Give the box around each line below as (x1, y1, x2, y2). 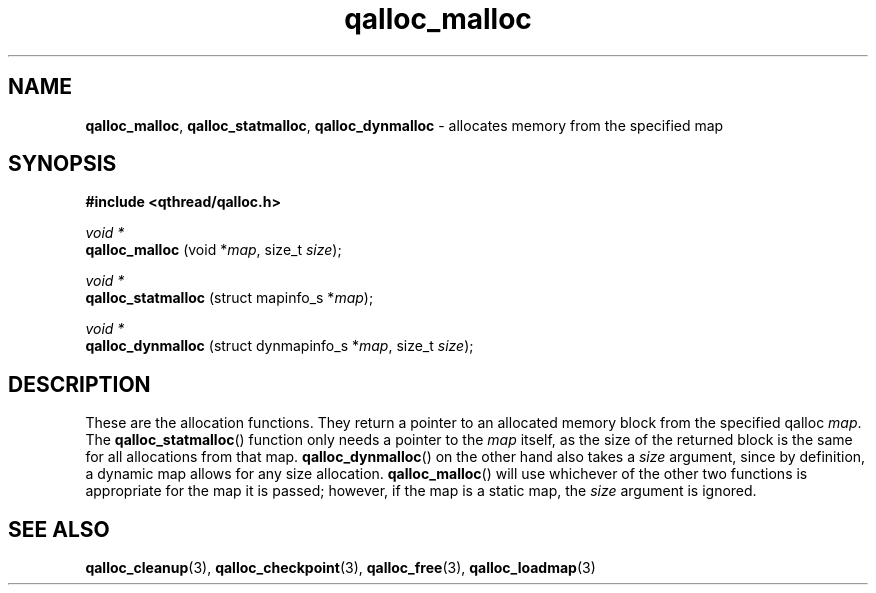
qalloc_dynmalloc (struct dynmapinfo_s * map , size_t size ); (85, 337, 474, 355)
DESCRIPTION (8, 371, 151, 397)
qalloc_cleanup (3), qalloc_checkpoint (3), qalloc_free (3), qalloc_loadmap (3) (85, 559, 596, 577)
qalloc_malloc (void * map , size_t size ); (85, 241, 342, 259)
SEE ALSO (8, 516, 110, 542)
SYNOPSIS (8, 151, 117, 177)
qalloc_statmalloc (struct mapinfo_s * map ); (85, 289, 374, 307)
